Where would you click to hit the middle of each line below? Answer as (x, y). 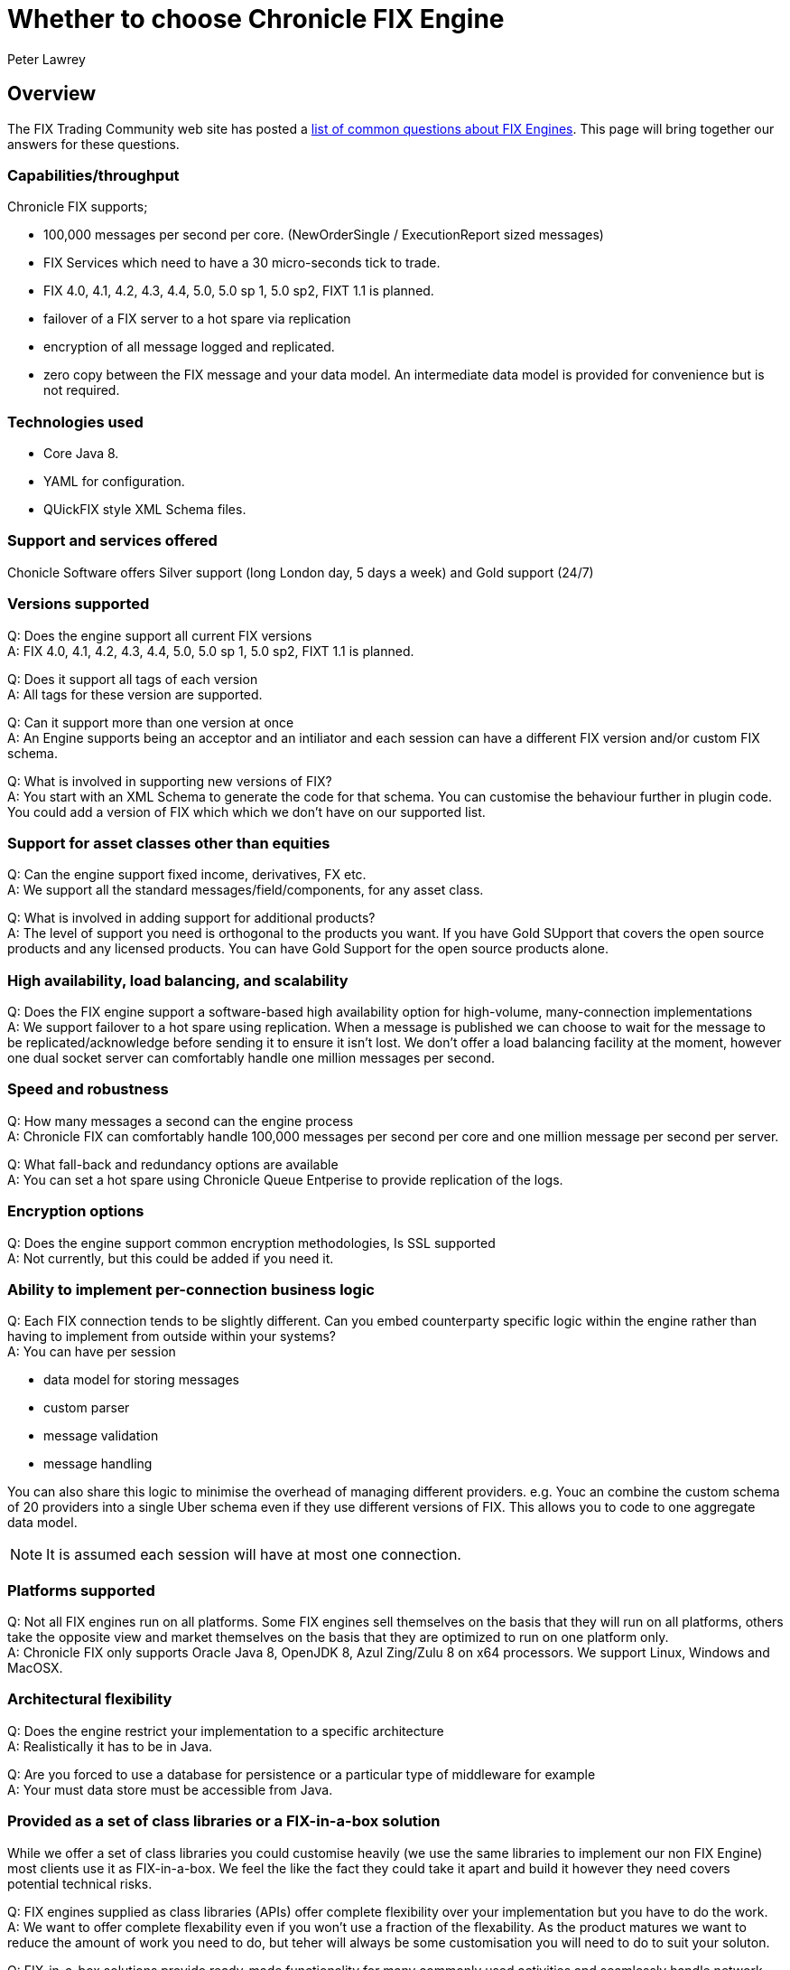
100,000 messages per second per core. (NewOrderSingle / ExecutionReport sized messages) (324, 235)
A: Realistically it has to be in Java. (110, 1746)
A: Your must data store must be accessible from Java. (170, 1789)
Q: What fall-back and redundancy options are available (173, 1164)
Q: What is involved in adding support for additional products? (191, 918)
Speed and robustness (88, 1089)
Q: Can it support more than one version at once (151, 722)
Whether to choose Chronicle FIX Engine (256, 19)
